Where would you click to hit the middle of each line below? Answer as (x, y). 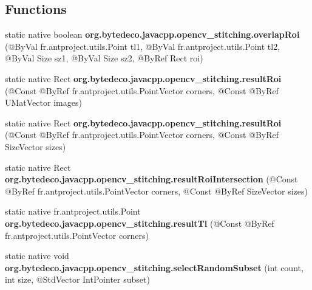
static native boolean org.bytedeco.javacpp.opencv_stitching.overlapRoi (152, 34)
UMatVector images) (43, 102)
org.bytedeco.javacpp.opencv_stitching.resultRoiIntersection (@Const (151, 179)
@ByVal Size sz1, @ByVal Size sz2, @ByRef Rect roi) (104, 58)
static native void (37, 256)
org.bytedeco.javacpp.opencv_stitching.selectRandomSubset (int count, (154, 267)
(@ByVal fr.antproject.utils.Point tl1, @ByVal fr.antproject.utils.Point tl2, (143, 46)
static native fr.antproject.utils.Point (73, 211)
